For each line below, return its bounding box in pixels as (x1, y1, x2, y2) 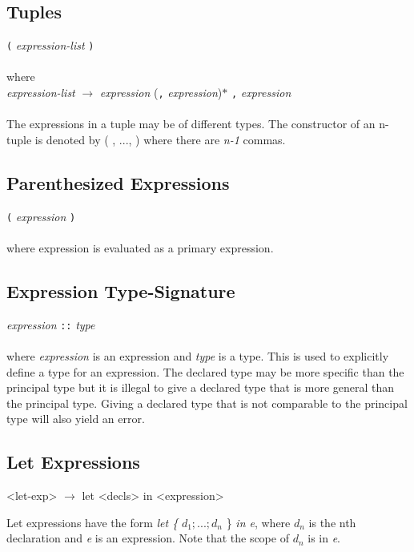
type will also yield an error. (6, 410, 145, 427)
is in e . (307, 530, 341, 546)
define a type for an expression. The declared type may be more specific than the (6, 363, 404, 380)
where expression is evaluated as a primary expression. (6, 239, 274, 256)
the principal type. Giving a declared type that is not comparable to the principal (6, 394, 408, 411)
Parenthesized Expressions (6, 170, 230, 195)
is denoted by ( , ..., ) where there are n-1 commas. (34, 131, 286, 147)
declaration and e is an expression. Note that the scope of (6, 530, 289, 546)
